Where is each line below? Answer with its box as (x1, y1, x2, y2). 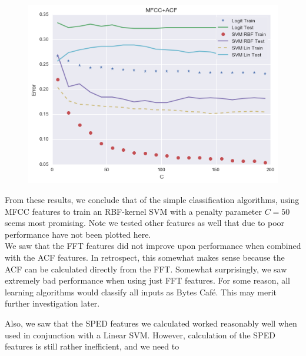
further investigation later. (5, 297, 100, 310)
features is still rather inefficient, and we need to (5, 340, 179, 352)
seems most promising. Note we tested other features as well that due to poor (5, 217, 285, 229)
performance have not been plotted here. (5, 228, 151, 240)
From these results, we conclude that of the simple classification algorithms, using (5, 194, 300, 206)
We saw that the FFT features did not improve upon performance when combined (5, 239, 301, 252)
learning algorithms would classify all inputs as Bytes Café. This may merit (5, 285, 277, 298)
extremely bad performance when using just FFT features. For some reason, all (5, 274, 290, 287)
